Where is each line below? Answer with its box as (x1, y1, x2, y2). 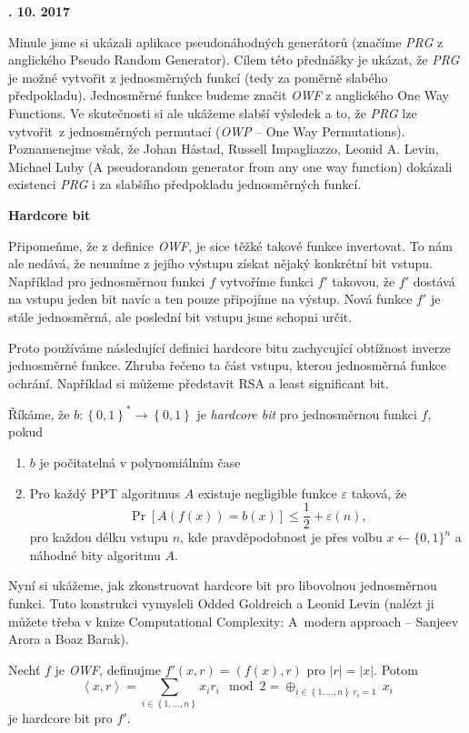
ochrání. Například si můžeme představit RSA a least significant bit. (8, 373, 389, 392)
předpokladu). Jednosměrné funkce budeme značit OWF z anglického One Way (8, 85, 449, 105)
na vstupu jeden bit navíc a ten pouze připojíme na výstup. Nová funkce (8, 289, 413, 308)
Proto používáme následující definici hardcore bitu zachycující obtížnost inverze (8, 337, 451, 356)
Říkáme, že (8, 404, 70, 423)
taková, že (351, 483, 407, 502)
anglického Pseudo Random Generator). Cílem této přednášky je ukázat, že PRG (8, 50, 460, 69)
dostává (413, 271, 455, 290)
